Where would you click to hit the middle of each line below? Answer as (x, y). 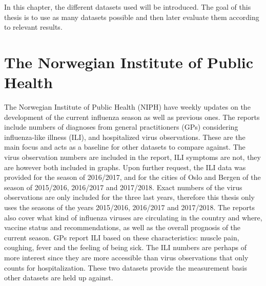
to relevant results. (33, 27)
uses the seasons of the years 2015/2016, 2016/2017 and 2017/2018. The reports (130, 207)
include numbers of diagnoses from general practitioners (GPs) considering (121, 127)
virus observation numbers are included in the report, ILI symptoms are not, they (132, 157)
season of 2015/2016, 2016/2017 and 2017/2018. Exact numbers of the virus (123, 187)
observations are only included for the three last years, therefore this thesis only (129, 197)
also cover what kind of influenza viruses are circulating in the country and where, (133, 217)
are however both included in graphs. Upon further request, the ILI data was (125, 167)
